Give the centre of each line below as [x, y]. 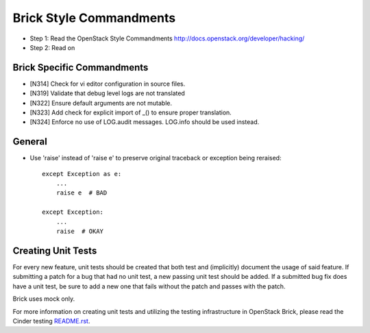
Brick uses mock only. [44, 299]
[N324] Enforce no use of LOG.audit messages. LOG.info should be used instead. [145, 122]
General [30, 141]
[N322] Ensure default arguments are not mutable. [101, 103]
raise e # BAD [82, 193]
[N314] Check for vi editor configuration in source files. [108, 84]
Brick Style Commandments [94, 18]
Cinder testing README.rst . [51, 321]
